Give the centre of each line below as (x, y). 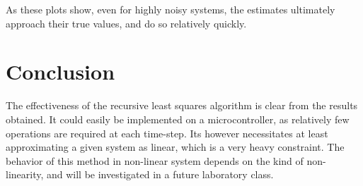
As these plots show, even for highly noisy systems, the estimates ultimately (171, 9)
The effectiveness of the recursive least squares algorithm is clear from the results (182, 105)
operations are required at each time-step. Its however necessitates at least (167, 133)
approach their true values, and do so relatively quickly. (126, 23)
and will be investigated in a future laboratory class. (160, 174)
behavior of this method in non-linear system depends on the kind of (155, 160)
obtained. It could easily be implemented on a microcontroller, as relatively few (178, 119)
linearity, (25, 174)
